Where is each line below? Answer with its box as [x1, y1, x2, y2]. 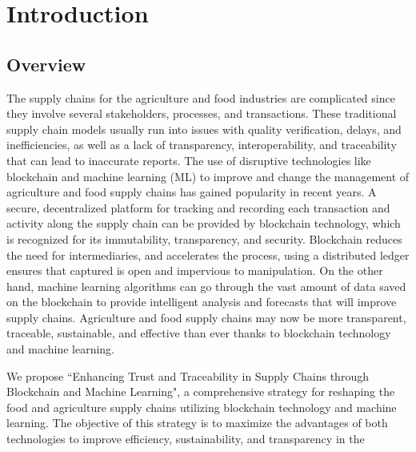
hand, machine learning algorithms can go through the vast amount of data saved [6, 277, 406, 294]
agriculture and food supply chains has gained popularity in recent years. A [6, 184, 377, 200]
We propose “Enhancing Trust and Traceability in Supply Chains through [6, 367, 369, 384]
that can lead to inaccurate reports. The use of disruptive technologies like [6, 151, 371, 168]
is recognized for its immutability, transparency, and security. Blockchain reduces [6, 230, 402, 247]
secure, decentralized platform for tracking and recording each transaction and [6, 199, 390, 216]
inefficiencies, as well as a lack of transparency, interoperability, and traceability [6, 136, 397, 153]
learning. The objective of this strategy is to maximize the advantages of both [6, 414, 388, 431]
